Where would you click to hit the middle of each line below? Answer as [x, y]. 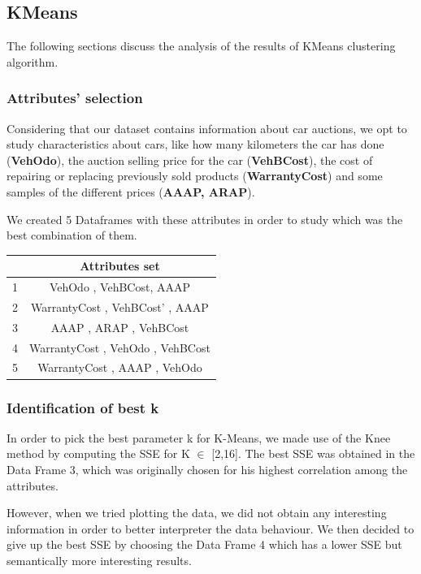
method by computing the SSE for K [98, 453]
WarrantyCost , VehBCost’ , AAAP [120, 306]
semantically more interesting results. [99, 560]
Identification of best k [83, 407]
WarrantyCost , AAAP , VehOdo [120, 367]
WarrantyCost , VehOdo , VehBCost [120, 347]
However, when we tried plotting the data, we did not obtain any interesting [197, 513]
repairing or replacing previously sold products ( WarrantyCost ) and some [195, 176]
